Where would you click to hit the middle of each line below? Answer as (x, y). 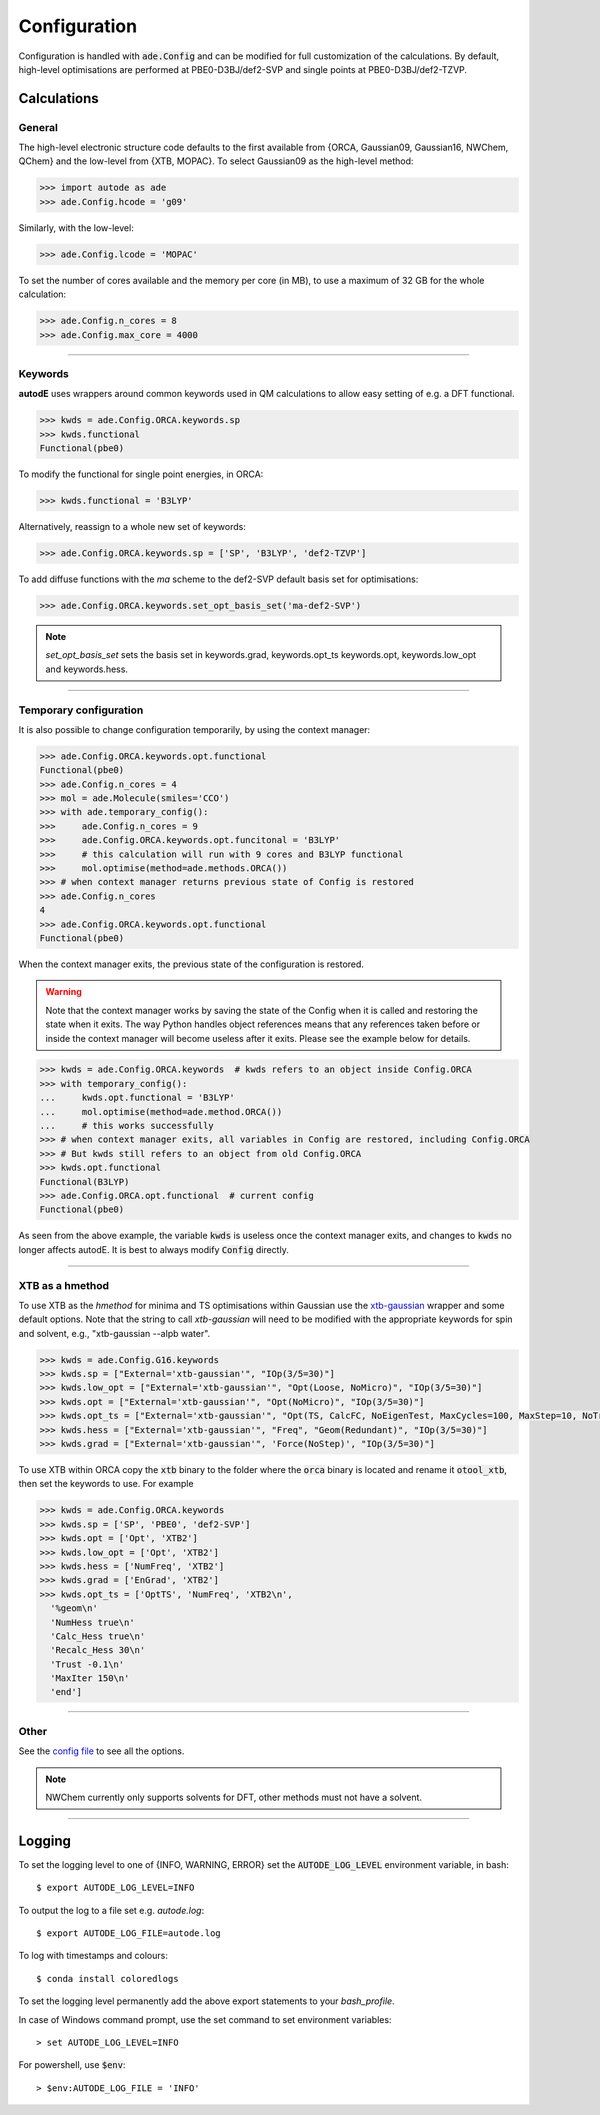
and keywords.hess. (87, 669)
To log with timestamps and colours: (93, 1956)
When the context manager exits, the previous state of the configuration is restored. (191, 964)
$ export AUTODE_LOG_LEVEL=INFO (115, 1888)
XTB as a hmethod (64, 1285)
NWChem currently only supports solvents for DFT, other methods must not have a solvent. (234, 1797)
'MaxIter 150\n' (90, 1678)
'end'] (66, 1692)
